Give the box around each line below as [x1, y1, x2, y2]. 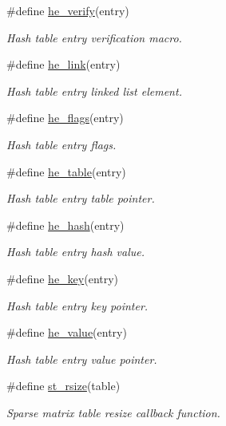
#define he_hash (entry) [6, 216, 125, 233]
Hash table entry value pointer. [6, 350, 157, 367]
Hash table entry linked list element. [6, 82, 182, 99]
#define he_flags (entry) [6, 109, 124, 126]
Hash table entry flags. [6, 136, 117, 152]
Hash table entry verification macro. [6, 29, 182, 45]
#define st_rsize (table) [6, 377, 121, 394]
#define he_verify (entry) [6, 2, 129, 18]
